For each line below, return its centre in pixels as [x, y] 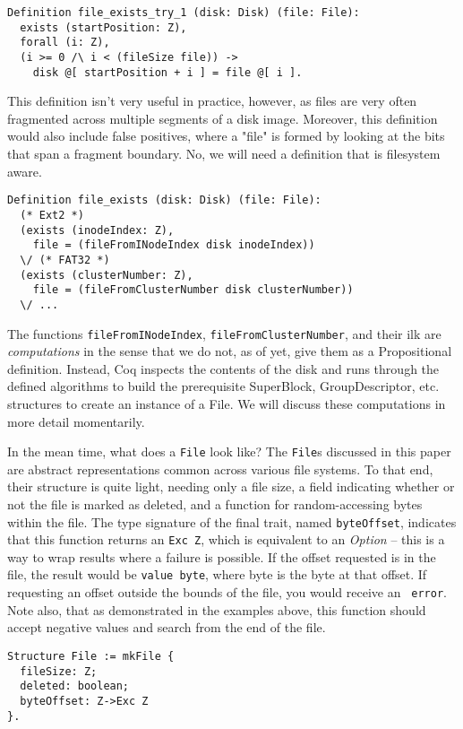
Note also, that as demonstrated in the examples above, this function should [217, 609]
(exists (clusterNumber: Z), [107, 275]
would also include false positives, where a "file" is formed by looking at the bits [226, 136]
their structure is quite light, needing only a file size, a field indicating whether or [231, 486]
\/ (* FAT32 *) [65, 260]
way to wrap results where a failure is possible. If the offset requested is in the [222, 556]
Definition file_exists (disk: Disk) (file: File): [164, 200]
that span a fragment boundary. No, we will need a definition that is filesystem [224, 154]
